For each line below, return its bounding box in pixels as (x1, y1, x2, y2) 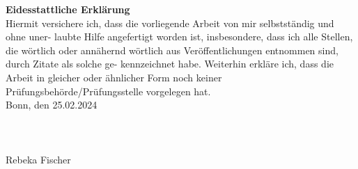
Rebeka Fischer (6, 152, 71, 166)
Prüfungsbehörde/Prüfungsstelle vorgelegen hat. (6, 83, 211, 98)
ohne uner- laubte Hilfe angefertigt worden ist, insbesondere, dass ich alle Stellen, (6, 29, 353, 44)
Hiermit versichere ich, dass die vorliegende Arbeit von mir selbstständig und (6, 15, 334, 30)
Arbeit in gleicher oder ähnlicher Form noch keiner (6, 70, 222, 84)
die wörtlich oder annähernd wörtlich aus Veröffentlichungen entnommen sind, (6, 42, 338, 57)
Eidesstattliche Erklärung (6, 2, 130, 16)
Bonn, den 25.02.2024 (6, 97, 98, 112)
